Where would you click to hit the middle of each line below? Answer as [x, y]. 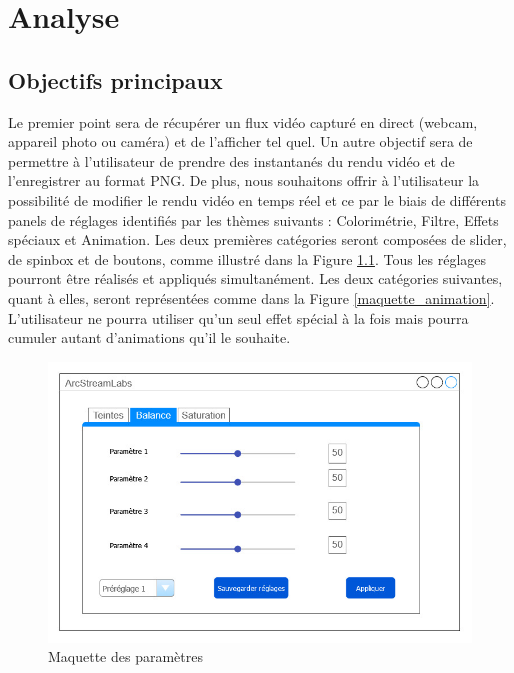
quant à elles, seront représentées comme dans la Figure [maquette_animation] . [251, 297]
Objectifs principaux [115, 79]
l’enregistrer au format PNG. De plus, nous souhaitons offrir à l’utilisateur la [244, 180]
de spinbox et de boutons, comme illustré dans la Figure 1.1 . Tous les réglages [247, 258]
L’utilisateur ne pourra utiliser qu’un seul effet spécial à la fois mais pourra [238, 317]
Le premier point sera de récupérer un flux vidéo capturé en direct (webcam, [243, 121]
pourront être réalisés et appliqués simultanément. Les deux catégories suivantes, [255, 278]
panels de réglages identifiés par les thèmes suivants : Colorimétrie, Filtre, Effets [253, 219]
